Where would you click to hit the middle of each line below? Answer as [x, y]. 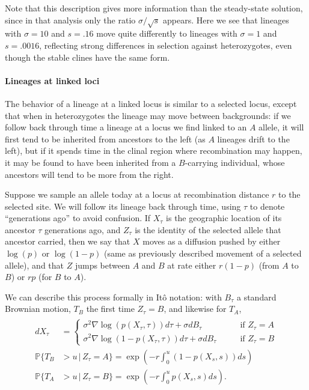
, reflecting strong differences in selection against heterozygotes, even [166, 45]
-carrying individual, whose [235, 162]
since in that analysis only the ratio [70, 20]
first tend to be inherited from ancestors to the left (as [105, 139]
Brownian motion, [38, 309]
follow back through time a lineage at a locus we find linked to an [126, 127]
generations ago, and [83, 229]
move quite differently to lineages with [167, 33]
